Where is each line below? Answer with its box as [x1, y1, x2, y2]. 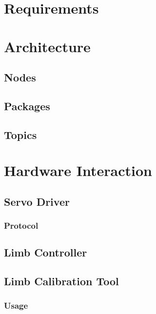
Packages [4, 98, 50, 113]
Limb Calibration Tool [4, 274, 119, 289]
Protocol [4, 219, 39, 232]
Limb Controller [4, 245, 87, 260]
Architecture [4, 36, 91, 56]
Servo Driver [4, 194, 70, 209]
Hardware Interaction [4, 160, 152, 180]
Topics [4, 127, 37, 142]
